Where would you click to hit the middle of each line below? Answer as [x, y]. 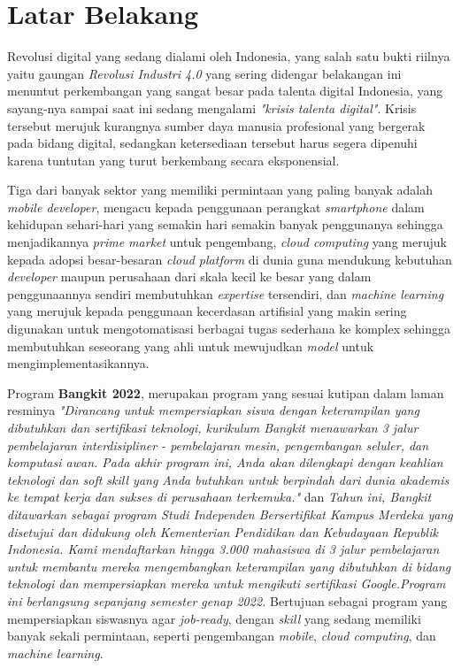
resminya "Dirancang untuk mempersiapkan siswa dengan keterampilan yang [213, 410]
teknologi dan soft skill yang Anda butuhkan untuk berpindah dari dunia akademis [228, 479]
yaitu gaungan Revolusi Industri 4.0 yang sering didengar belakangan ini [204, 73]
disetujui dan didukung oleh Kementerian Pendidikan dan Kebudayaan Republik [223, 531]
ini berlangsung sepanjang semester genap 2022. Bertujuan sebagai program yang [227, 600]
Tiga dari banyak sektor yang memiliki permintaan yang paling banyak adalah [220, 190]
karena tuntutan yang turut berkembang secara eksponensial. [173, 160]
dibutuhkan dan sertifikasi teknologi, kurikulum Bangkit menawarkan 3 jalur [213, 427]
